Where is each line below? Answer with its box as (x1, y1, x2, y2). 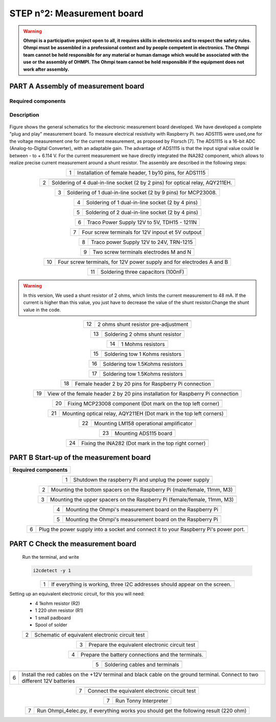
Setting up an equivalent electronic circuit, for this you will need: (9, 591, 145, 597)
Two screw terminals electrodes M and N (93, 249, 192, 256)
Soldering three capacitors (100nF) (100, 269, 185, 276)
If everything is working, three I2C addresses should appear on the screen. (51, 581, 232, 588)
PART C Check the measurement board (9, 539, 136, 548)
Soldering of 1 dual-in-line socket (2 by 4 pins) (86, 199, 198, 206)
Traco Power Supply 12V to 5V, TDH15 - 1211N (87, 219, 197, 226)
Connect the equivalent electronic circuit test (87, 687, 196, 694)
